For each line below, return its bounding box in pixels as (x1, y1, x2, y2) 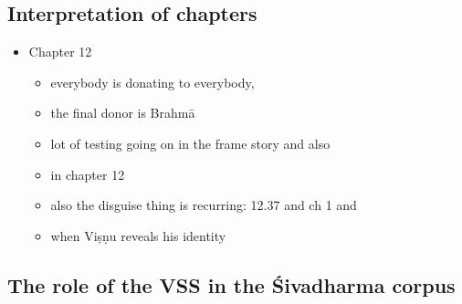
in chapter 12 (50, 164, 125, 183)
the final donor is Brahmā (50, 103, 195, 122)
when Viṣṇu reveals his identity (50, 225, 226, 245)
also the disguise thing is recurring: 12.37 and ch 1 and (50, 195, 357, 215)
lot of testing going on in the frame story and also (50, 133, 331, 152)
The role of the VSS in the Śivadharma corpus (7, 270, 456, 299)
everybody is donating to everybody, (50, 72, 255, 91)
